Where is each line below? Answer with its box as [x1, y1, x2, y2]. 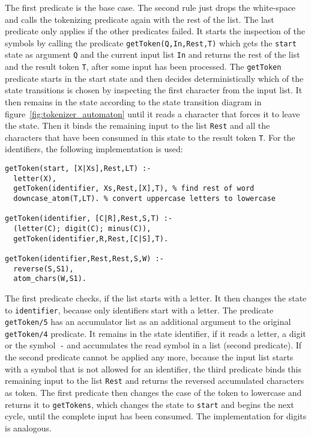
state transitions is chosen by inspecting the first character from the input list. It [5, 84, 303, 96]
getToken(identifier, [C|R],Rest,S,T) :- [5, 214, 173, 223]
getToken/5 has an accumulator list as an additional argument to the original [5, 315, 291, 328]
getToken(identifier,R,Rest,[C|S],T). [13, 234, 169, 243]
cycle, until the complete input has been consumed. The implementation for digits [5, 410, 307, 422]
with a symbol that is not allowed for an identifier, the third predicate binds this [5, 362, 302, 375]
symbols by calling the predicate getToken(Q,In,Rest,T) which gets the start [5, 36, 297, 49]
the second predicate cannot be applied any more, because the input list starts [5, 351, 294, 363]
